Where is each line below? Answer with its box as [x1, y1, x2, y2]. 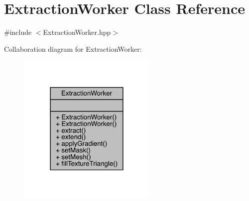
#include [4, 27, 32, 37]
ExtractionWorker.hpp [43, 27, 111, 37]
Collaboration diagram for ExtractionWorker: [4, 43, 142, 54]
